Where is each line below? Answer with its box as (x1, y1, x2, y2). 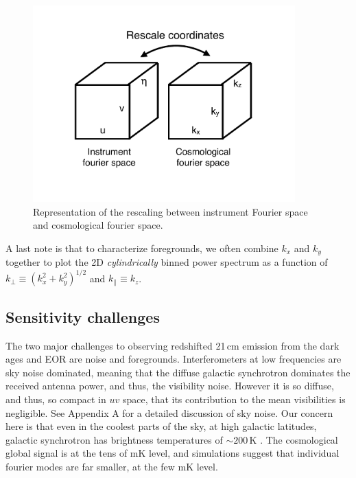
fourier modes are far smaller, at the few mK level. (5, 459, 218, 473)
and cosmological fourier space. (33, 218, 163, 232)
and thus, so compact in (5, 392, 106, 406)
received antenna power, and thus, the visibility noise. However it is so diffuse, (5, 378, 334, 393)
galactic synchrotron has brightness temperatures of (5, 432, 223, 446)
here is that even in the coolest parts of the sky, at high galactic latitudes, (5, 419, 317, 433)
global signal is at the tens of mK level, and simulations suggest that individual (5, 446, 340, 460)
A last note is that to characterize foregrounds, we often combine (5, 240, 278, 255)
